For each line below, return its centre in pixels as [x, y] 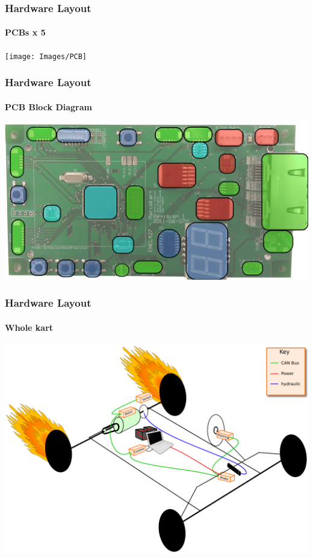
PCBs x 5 [25, 32]
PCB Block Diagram [48, 106]
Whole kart [29, 327]
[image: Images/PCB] [46, 56]
